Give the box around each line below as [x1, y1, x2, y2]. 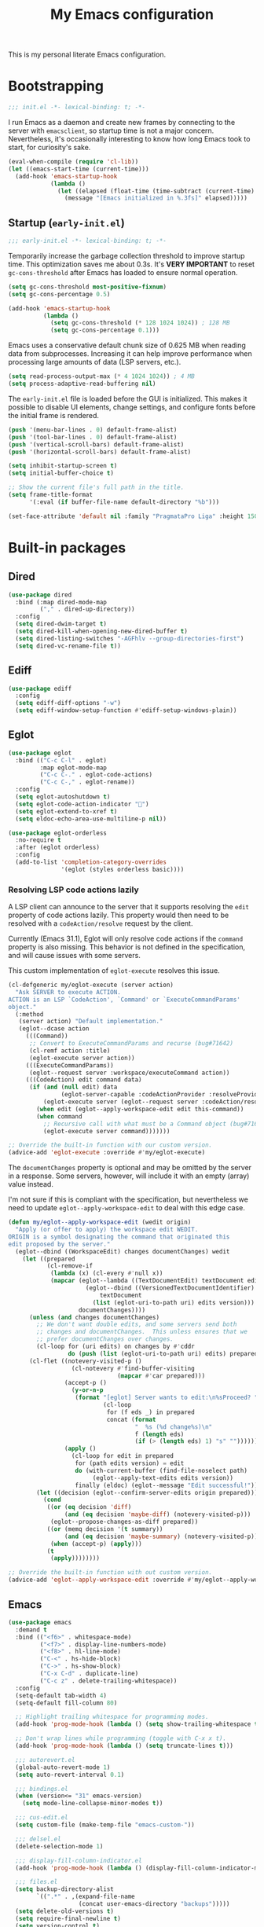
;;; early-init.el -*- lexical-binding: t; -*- [8, 237, 167, 245]
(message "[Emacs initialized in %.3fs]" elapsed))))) [64, 194, 247, 202]
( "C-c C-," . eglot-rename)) [39, 778, 135, 787]
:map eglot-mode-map [39, 764, 108, 772]
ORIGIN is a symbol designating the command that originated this [8, 1232, 230, 1241]
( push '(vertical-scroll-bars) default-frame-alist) [8, 440, 185, 449]
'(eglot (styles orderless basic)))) [60, 865, 185, 873]
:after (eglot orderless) [15, 843, 101, 852]
